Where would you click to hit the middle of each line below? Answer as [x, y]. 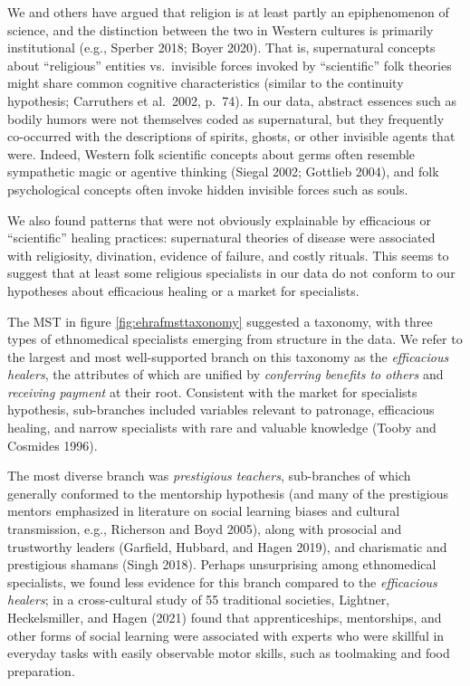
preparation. [41, 670]
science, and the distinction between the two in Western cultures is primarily [221, 29]
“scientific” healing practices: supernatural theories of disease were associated [221, 238]
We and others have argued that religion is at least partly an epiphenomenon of [228, 12]
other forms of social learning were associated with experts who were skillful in [226, 635]
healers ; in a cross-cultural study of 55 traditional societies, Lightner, [199, 600]
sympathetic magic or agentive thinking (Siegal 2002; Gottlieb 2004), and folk [223, 171]
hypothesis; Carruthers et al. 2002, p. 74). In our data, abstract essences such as [232, 100]
